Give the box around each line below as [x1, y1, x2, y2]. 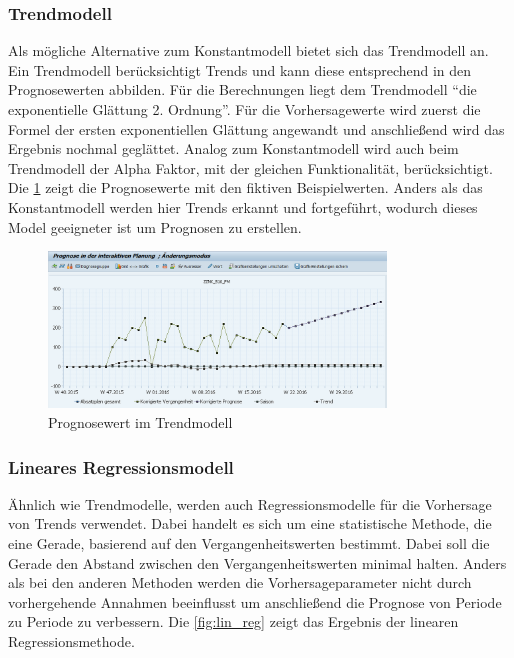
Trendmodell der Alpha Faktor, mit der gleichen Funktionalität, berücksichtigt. [8, 157, 493, 178]
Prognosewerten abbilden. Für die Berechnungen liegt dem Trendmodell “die [8, 79, 477, 100]
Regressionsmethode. [8, 631, 135, 652]
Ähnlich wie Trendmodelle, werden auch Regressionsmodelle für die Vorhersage [8, 493, 492, 514]
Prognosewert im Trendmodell [48, 412, 233, 433]
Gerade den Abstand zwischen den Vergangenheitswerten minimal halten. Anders [8, 552, 507, 573]
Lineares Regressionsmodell [8, 454, 234, 479]
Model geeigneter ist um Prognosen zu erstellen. [8, 216, 302, 237]
